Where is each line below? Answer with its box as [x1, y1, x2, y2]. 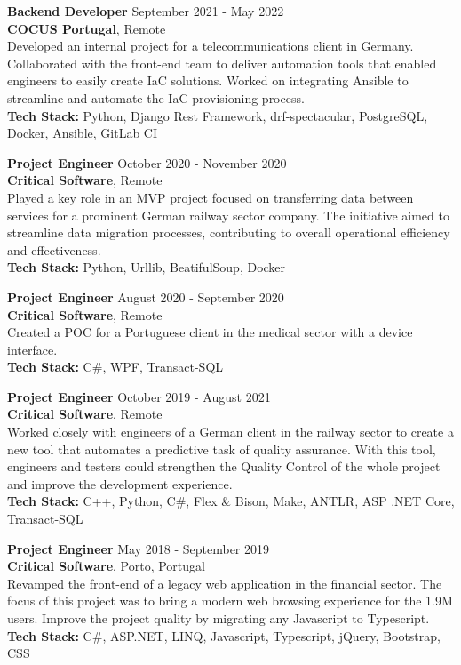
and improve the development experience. [7, 474, 233, 493]
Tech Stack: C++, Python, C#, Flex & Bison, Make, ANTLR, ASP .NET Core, [7, 492, 455, 510]
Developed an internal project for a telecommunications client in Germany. [7, 36, 414, 55]
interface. [7, 340, 58, 358]
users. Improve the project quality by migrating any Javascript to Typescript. [7, 609, 430, 627]
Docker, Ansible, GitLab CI [7, 124, 157, 142]
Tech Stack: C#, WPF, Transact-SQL [7, 357, 224, 376]
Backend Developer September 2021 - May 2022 [7, 2, 284, 20]
